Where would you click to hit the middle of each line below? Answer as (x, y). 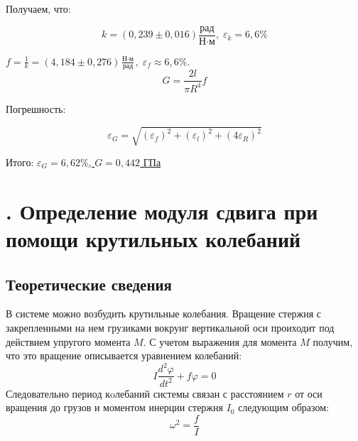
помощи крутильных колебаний (153, 239)
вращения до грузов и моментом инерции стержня (114, 407)
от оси (309, 393)
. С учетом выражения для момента (220, 341)
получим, (333, 341)
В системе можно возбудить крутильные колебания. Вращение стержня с (164, 314)
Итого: (20, 162)
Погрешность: (36, 108)
